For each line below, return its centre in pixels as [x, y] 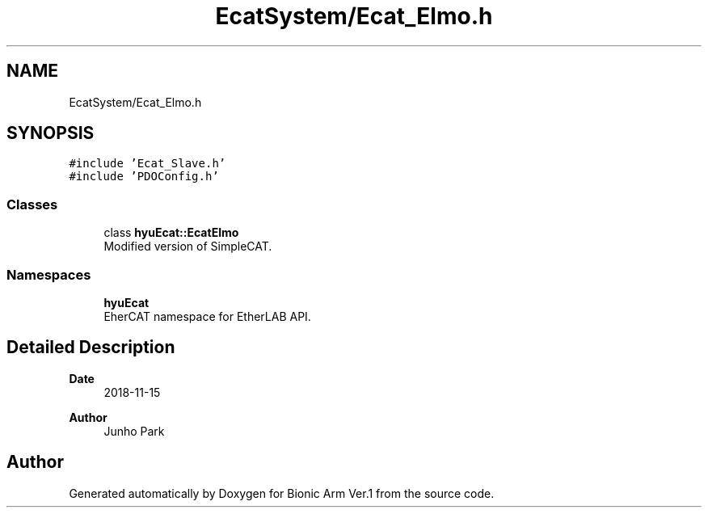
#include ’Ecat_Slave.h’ [147, 164]
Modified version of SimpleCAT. [188, 246]
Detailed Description [91, 348]
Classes [32, 204]
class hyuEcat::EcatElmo [171, 233]
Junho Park [134, 431]
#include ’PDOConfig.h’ [144, 177]
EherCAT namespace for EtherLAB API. [207, 316]
